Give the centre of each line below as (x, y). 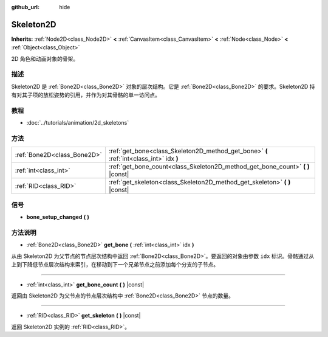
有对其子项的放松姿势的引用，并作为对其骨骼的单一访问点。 (86, 95)
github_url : (25, 7)
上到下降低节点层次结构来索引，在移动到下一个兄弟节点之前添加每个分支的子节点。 (115, 265)
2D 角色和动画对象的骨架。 (45, 58)
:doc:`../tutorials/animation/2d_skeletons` (78, 123)
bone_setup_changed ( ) (58, 217)
